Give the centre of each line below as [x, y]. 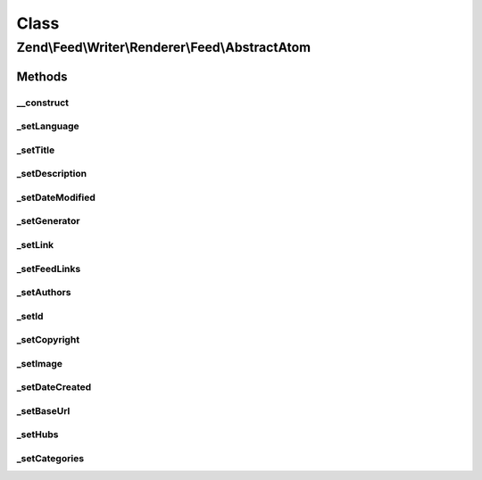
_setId [30, 316]
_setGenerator [48, 221]
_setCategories [50, 459]
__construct [43, 103]
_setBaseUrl [43, 410]
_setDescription [52, 174]
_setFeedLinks [49, 269]
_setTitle [36, 150]
